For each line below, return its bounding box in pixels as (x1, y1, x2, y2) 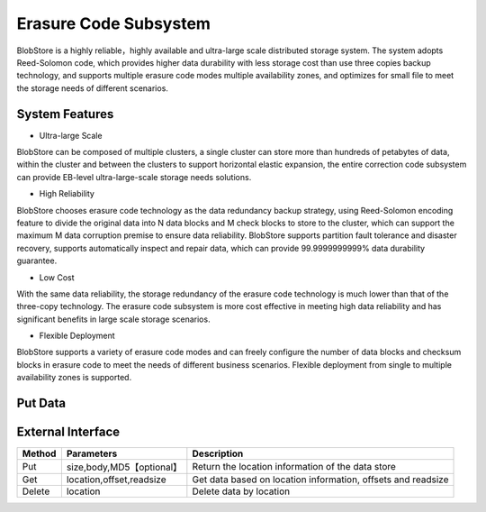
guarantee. (16, 255, 58, 266)
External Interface (16, 425, 121, 440)
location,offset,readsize (66, 473, 166, 486)
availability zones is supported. (16, 372, 132, 383)
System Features (16, 106, 114, 122)
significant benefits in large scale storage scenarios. (16, 314, 211, 325)
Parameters (66, 447, 118, 460)
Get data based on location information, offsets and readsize (192, 473, 449, 486)
